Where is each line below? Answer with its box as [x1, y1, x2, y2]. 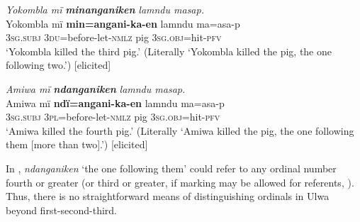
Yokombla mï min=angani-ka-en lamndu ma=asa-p [6, 16, 240, 30]
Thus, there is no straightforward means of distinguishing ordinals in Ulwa [6, 189, 330, 204]
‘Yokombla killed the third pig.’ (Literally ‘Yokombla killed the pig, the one [6, 43, 332, 58]
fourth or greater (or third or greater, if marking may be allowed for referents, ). [6, 174, 354, 189]
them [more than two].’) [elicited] [6, 137, 148, 152]
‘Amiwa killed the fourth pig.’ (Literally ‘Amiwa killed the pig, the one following [6, 123, 354, 138]
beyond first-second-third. [6, 202, 117, 217]
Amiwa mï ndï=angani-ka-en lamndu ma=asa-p [6, 95, 225, 110]
